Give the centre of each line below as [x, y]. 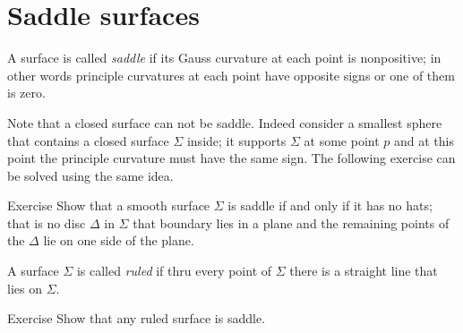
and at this [424, 140]
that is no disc [47, 222]
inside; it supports [236, 140]
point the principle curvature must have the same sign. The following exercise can [231, 158]
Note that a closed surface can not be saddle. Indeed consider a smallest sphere [225, 122]
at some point [342, 140]
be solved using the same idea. [90, 175]
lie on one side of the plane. [119, 240]
